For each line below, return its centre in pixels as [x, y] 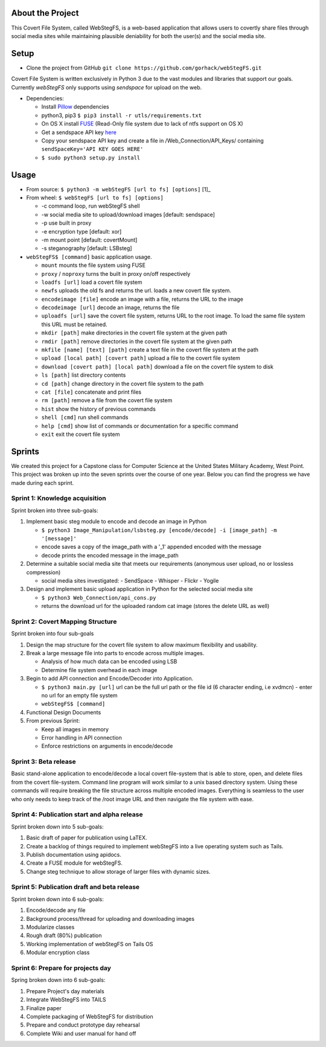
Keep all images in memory [75, 729]
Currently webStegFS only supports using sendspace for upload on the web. [107, 87]
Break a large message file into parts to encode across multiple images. [115, 653]
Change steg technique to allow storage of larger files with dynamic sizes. [118, 871]
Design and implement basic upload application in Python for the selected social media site [139, 589]
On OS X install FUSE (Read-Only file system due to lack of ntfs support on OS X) [142, 124]
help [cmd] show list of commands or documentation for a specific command [140, 426]
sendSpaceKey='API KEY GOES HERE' [92, 149]
